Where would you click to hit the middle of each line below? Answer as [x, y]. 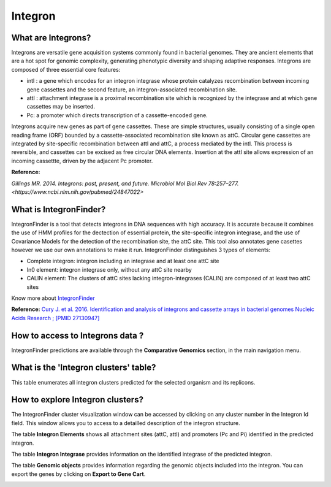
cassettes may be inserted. [61, 107]
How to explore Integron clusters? [78, 400]
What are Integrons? [51, 38]
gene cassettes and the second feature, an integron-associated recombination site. [132, 90]
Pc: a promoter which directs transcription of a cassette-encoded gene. [117, 115]
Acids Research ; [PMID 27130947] [55, 318]
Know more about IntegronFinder [53, 298]
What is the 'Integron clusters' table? [84, 368]
